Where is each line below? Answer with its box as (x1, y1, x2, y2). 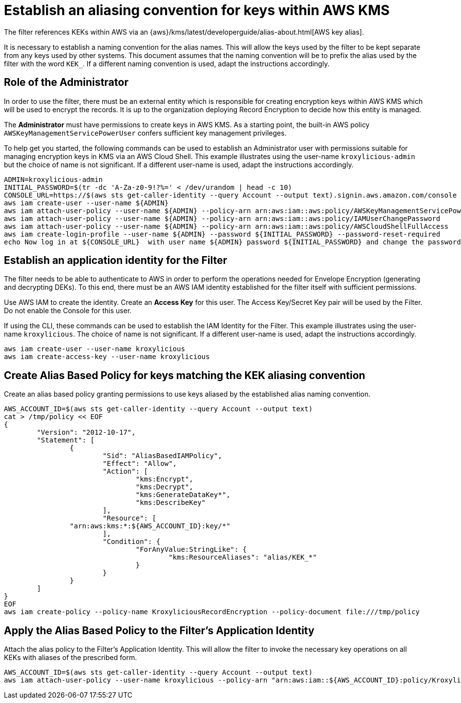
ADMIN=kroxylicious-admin (4, 175, 103, 183)
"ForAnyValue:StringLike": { (135, 545, 247, 554)
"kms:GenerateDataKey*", (135, 491, 230, 499)
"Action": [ (103, 467, 148, 476)
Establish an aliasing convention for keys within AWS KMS (4, 2, 390, 19)
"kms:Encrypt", (135, 475, 193, 483)
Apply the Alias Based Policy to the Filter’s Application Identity (4, 624, 314, 637)
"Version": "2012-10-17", (37, 428, 136, 437)
